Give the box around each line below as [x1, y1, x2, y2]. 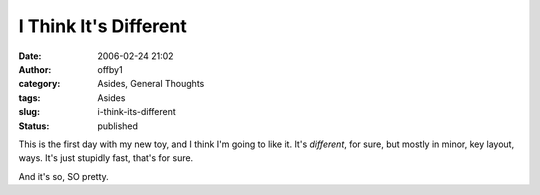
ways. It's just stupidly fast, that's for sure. [18, 152, 194, 164]
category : [18, 78, 61, 90]
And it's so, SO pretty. [18, 170, 109, 182]
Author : [18, 63, 52, 75]
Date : [18, 50, 42, 62]
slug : [18, 106, 40, 118]
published [97, 120, 139, 132]
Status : [18, 120, 50, 132]
